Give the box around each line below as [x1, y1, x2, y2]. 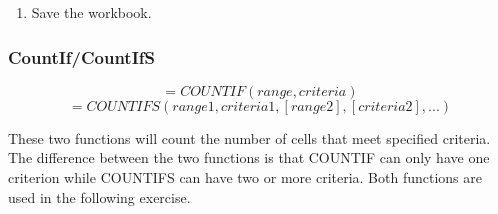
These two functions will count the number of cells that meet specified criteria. [8, 127, 491, 148]
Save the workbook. [31, 2, 152, 22]
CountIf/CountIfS [8, 44, 156, 69]
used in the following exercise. [8, 186, 191, 207]
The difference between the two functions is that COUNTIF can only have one [8, 147, 490, 168]
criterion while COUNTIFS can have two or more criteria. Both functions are [8, 167, 482, 187]
